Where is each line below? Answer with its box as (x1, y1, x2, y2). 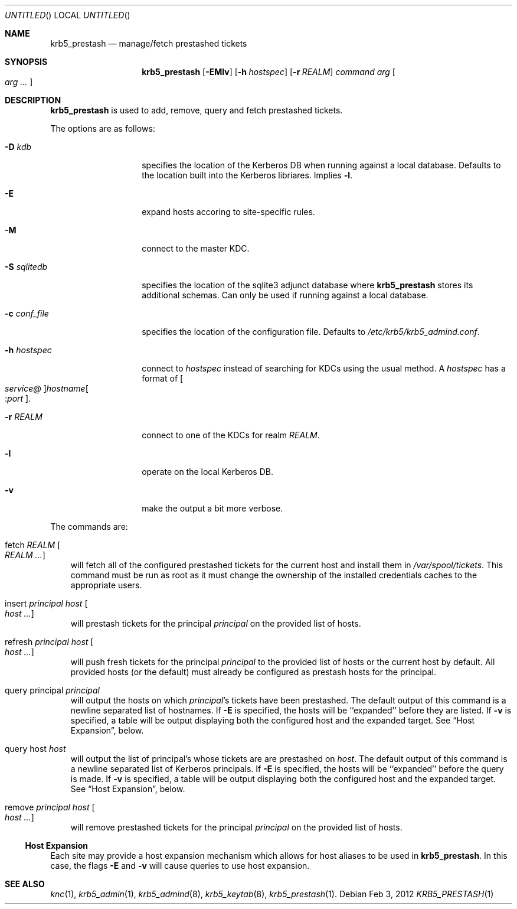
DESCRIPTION (5, 95, 61, 105)
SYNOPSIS (5, 57, 48, 67)
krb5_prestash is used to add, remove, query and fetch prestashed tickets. (50, 105, 343, 115)
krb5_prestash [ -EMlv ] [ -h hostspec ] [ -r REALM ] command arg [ (142, 67, 395, 77)
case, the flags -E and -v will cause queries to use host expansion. (50, 861, 310, 871)
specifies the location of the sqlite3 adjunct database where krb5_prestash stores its (142, 280, 473, 290)
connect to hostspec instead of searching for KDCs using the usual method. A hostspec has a (142, 363, 506, 373)
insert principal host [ (5, 598, 88, 608)
